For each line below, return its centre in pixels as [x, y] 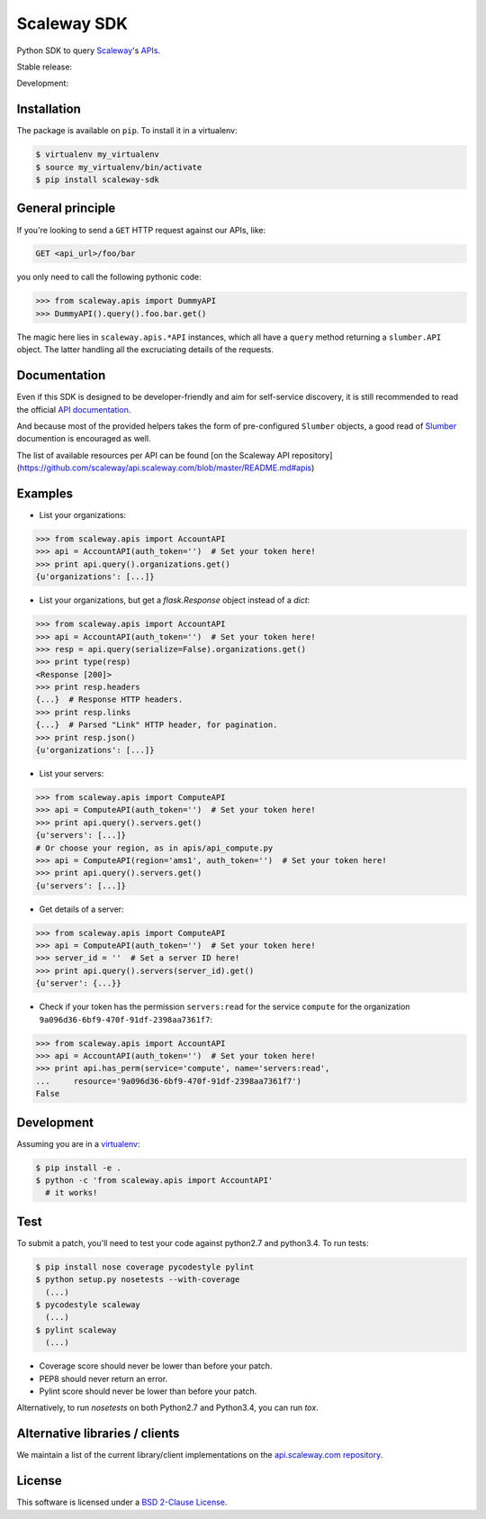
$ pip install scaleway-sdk [97, 180]
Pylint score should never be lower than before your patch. [148, 1391]
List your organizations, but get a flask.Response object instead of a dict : [175, 600]
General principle [66, 209]
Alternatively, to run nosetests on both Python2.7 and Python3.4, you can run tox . [167, 1408]
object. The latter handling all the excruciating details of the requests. [145, 350]
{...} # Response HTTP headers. [109, 700]
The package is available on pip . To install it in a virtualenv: [127, 131]
